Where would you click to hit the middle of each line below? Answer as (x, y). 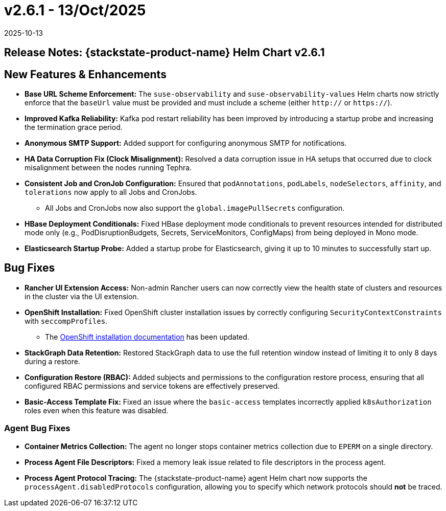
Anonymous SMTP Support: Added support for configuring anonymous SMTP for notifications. (186, 143)
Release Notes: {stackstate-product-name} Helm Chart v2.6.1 (165, 53)
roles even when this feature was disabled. (97, 410)
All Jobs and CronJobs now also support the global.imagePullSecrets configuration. (195, 208)
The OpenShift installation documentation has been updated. (147, 337)
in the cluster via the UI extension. (82, 296)
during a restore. (52, 361)
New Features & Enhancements (85, 74)
